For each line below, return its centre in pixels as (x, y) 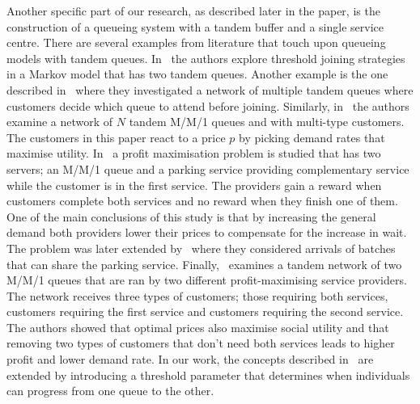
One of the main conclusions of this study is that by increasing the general (191, 216)
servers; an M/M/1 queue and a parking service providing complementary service (208, 168)
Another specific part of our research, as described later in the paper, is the (193, 11)
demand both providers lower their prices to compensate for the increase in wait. (207, 232)
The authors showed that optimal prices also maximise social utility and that (198, 327)
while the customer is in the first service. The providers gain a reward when (194, 185)
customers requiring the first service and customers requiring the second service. (205, 311)
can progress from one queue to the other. (110, 391)
